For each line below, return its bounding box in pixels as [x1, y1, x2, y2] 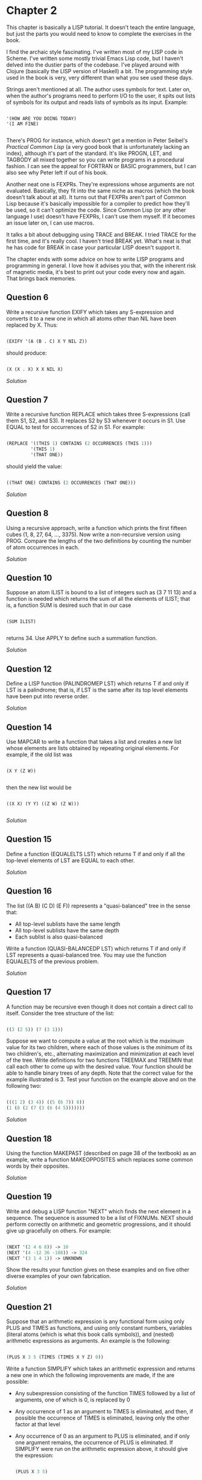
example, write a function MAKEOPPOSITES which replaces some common [6, 1156, 193, 1163]
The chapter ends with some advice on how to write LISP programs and [6, 255, 185, 263]
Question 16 [6, 886, 52, 896]
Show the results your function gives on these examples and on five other [6, 1266, 190, 1274]
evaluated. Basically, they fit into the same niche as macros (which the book [6, 187, 195, 194]
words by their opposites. [6, 1162, 70, 1170]
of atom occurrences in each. [6, 543, 80, 551]
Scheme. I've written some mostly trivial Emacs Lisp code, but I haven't [6, 54, 183, 62]
